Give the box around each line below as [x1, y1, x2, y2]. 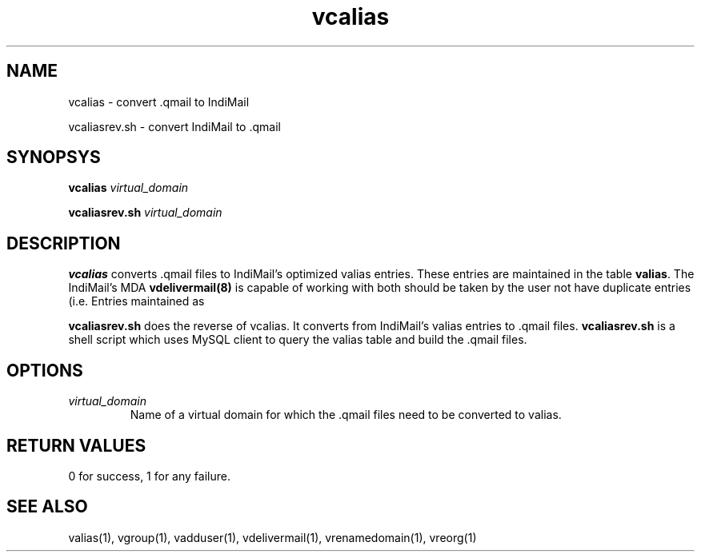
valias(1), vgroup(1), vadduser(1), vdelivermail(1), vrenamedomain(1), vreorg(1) [68, 530, 477, 544]
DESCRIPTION [6, 233, 121, 253]
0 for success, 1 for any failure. [68, 468, 230, 483]
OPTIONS [6, 360, 83, 381]
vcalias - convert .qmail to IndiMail [68, 94, 250, 109]
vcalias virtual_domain [68, 181, 189, 195]
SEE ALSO [6, 496, 88, 517]
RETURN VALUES [6, 435, 146, 456]
